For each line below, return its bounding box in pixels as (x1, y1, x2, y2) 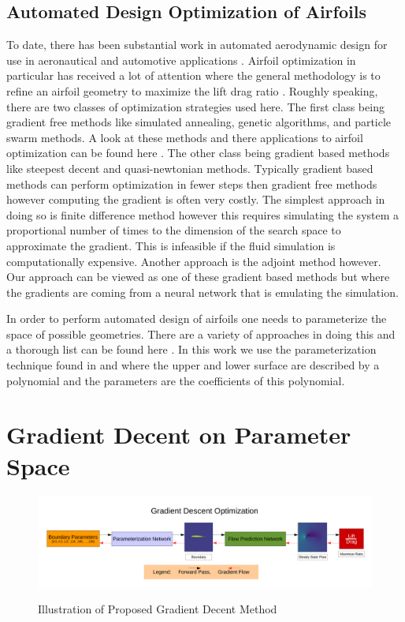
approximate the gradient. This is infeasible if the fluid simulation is (6, 237, 336, 253)
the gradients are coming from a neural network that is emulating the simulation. (6, 283, 399, 300)
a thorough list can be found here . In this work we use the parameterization (6, 341, 377, 358)
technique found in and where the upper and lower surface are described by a (6, 357, 380, 373)
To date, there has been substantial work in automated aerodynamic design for (6, 36, 388, 53)
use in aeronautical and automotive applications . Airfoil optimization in (6, 51, 356, 68)
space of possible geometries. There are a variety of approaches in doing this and (6, 325, 396, 342)
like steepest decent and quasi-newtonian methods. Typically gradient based (6, 159, 373, 176)
